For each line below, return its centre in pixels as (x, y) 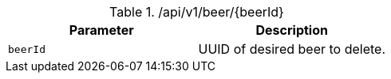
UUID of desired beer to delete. (292, 49)
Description (292, 30)
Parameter (101, 30)
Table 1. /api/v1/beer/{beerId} (197, 12)
